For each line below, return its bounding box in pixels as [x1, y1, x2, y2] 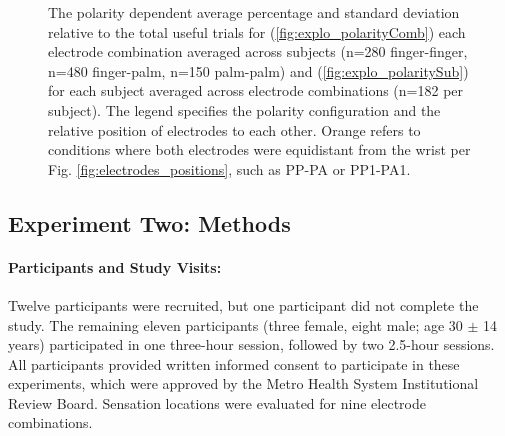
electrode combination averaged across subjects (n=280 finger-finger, [48, 41, 468, 62]
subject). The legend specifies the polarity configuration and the [48, 99, 441, 120]
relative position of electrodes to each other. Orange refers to [48, 119, 421, 140]
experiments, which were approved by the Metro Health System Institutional [8, 373, 479, 394]
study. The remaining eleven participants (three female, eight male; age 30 [8, 314, 463, 335]
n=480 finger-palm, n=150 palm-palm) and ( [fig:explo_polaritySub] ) [48, 60, 469, 81]
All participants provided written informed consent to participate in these [8, 353, 460, 374]
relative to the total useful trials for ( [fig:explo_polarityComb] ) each [48, 21, 466, 42]
